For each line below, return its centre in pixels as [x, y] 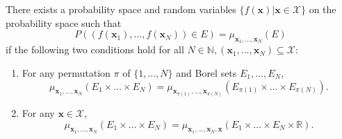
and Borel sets [206, 72]
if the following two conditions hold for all [95, 49]
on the [323, 9]
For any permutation [66, 72]
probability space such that [64, 22]
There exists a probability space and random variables [121, 9]
